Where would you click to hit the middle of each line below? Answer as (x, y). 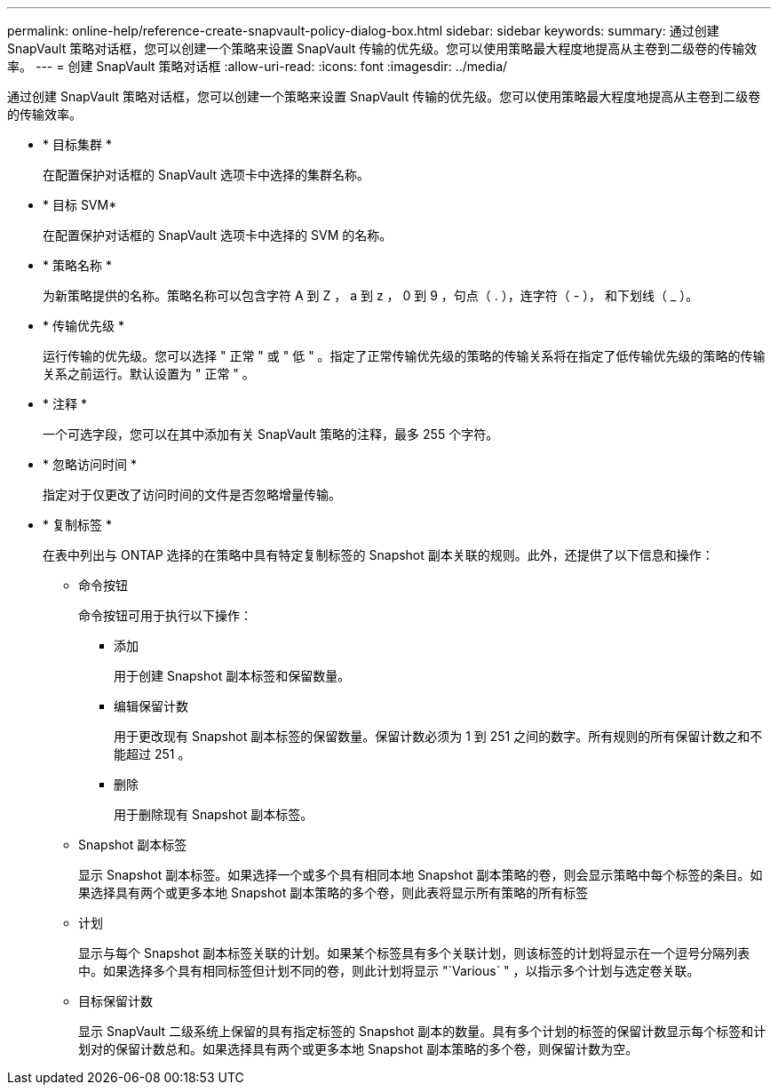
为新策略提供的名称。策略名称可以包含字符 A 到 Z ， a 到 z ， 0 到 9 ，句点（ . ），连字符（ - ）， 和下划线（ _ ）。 (371, 295)
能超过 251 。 (152, 754)
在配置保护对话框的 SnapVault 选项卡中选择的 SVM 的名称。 (218, 235)
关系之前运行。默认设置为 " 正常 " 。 (149, 374)
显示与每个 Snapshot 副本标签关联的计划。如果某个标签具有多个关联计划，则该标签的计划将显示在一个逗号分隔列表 (414, 953)
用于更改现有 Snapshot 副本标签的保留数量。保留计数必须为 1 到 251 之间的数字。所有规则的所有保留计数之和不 (438, 736)
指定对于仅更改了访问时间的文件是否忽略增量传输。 (192, 494)
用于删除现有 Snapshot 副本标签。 (214, 814)
